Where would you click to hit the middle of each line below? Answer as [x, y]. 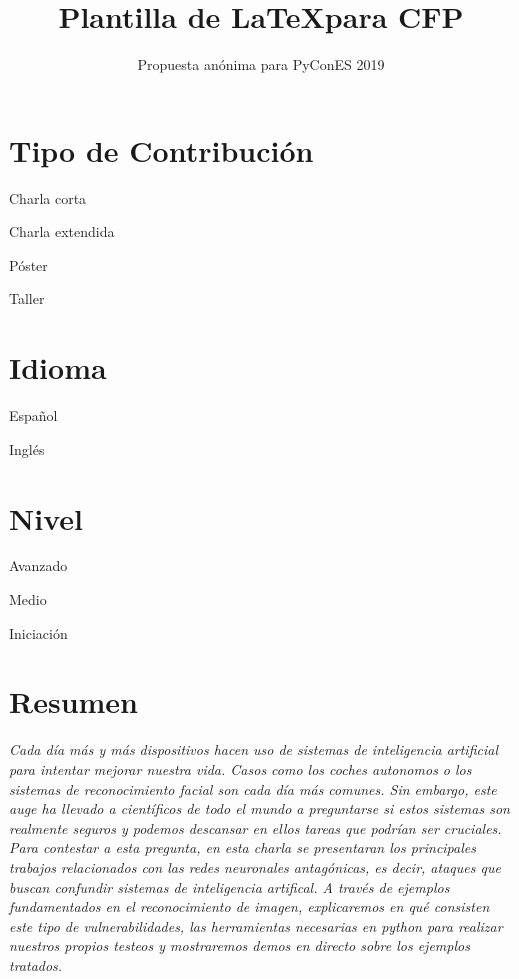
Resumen [73, 701]
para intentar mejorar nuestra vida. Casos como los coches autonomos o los [240, 768]
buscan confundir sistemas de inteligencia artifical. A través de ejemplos [229, 886]
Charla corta [48, 197]
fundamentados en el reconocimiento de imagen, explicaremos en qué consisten [249, 906]
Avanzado [38, 565]
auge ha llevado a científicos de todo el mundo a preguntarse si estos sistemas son [259, 808]
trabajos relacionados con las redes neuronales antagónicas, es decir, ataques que [255, 866]
